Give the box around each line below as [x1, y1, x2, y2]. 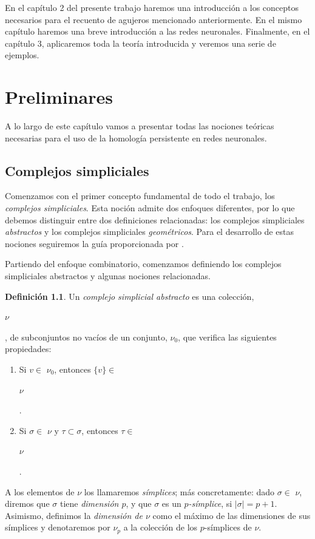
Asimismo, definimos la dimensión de [5, 509, 143, 521]
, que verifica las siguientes [178, 330, 277, 343]
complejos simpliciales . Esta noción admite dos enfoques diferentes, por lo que [5, 202, 295, 214]
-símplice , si [188, 497, 232, 510]
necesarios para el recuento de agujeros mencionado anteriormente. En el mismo [5, 13, 302, 25]
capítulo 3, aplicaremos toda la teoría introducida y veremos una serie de [5, 36, 276, 49]
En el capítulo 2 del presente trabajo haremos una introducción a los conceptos [5, 1, 299, 13]
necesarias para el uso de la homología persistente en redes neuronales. [5, 131, 267, 144]
